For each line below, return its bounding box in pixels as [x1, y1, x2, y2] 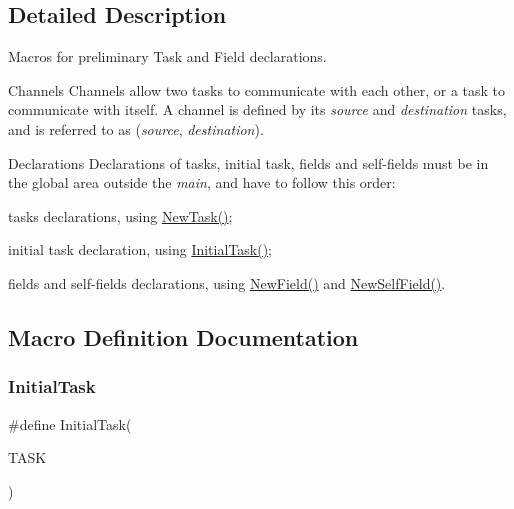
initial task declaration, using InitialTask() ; [8, 239, 273, 260]
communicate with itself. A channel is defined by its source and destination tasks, [8, 99, 507, 120]
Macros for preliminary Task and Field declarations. [8, 46, 327, 67]
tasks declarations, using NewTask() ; [8, 205, 233, 226]
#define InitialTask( [8, 413, 132, 434]
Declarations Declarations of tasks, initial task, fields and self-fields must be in [8, 152, 489, 173]
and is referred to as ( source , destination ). [8, 118, 264, 139]
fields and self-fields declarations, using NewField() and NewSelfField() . [8, 272, 446, 293]
